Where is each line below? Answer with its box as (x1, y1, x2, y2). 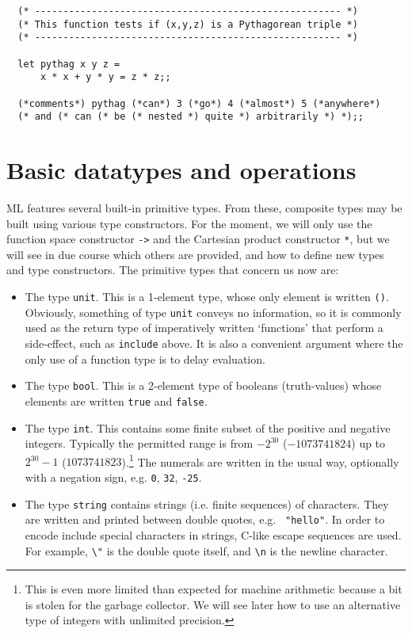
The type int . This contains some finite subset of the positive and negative (25, 419, 391, 436)
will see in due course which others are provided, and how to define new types (6, 246, 384, 262)
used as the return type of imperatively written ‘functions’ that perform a (25, 319, 383, 336)
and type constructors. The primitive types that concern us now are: (6, 261, 339, 278)
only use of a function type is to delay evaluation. (25, 350, 265, 367)
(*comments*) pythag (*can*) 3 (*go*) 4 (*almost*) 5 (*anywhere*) (17, 97, 381, 109)
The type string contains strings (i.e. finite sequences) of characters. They (25, 495, 389, 512)
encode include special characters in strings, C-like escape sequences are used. (25, 527, 402, 543)
